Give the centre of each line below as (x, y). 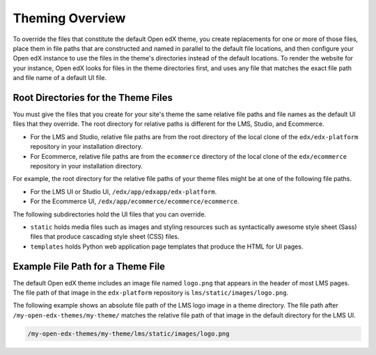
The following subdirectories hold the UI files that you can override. (110, 214)
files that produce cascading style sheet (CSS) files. (105, 237)
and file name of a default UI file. (60, 78)
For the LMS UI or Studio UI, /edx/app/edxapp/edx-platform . (124, 191)
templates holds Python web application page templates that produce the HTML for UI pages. (167, 246)
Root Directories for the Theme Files (93, 97)
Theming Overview (69, 18)
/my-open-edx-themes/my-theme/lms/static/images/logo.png (128, 333)
